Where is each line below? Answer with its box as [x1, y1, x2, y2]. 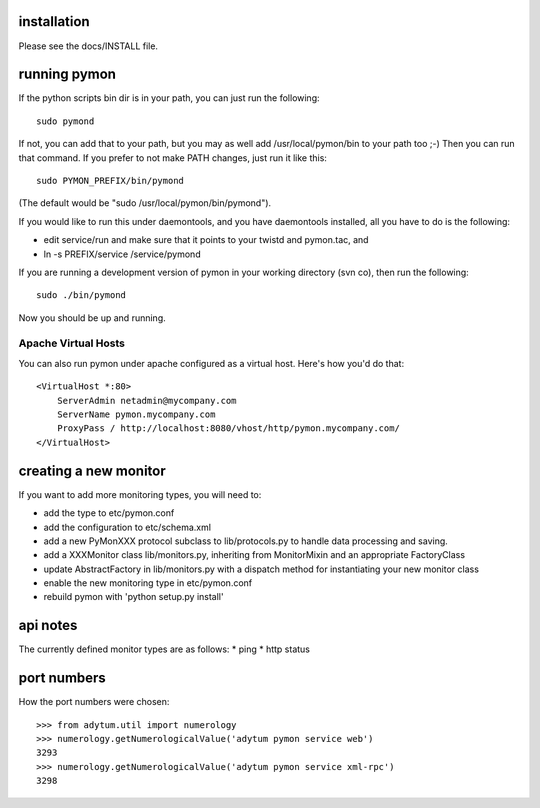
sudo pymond [36, 115, 95, 127]
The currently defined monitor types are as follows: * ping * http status [18, 643, 310, 655]
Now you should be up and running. [18, 311, 167, 324]
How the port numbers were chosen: [18, 696, 170, 708]
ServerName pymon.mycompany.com [56, 409, 216, 420]
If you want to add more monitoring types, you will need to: [18, 488, 262, 500]
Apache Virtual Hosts [18, 336, 125, 350]
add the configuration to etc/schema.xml [43, 521, 212, 533]
